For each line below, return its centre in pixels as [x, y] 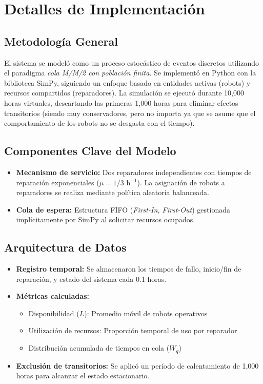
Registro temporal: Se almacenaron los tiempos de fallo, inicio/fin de [129, 269]
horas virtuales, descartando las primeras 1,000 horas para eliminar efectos [121, 102]
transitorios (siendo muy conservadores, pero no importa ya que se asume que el [130, 113]
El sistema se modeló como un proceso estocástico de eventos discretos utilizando [132, 62]
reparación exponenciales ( [58, 182]
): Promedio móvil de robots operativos [146, 313]
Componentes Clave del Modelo [90, 151]
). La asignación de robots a [181, 182]
